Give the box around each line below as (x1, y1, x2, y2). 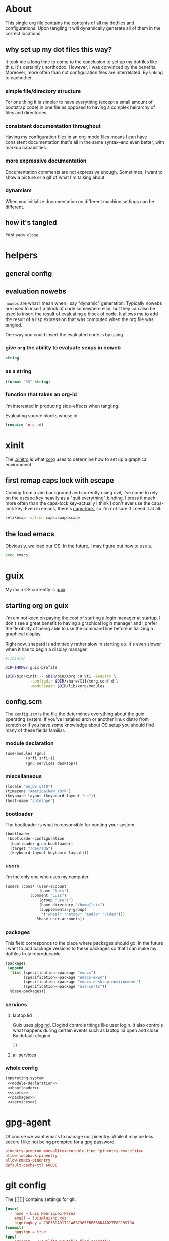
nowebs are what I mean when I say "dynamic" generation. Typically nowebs (5, 300, 162, 306)
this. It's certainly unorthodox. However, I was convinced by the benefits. (5, 64, 157, 70)
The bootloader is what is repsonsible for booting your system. (5, 821, 136, 828)
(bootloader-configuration (7, 836, 65, 841)
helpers (5, 249, 38, 261)
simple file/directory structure (5, 87, 81, 94)
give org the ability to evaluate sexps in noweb (5, 344, 121, 351)
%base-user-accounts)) (37, 916, 85, 922)
